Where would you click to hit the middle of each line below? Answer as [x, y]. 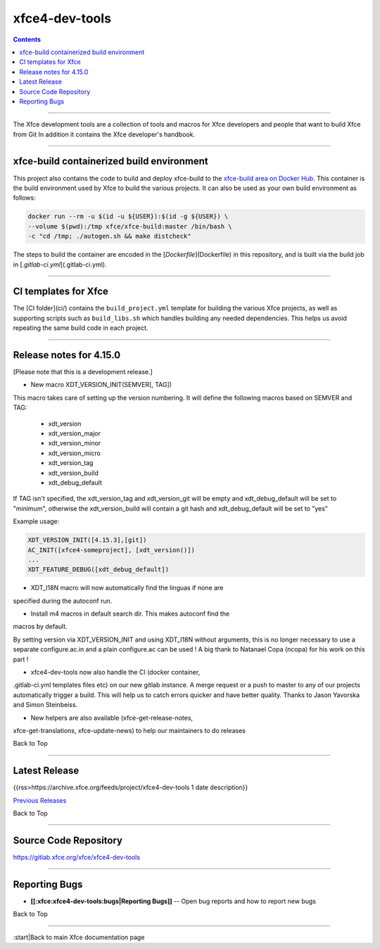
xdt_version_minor [75, 443]
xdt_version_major [75, 433]
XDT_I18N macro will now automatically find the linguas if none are [127, 588]
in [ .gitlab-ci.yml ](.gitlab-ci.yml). [60, 265]
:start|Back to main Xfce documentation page [79, 937]
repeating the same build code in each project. [81, 328]
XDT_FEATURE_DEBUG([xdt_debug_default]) [98, 569]
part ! [21, 659]
